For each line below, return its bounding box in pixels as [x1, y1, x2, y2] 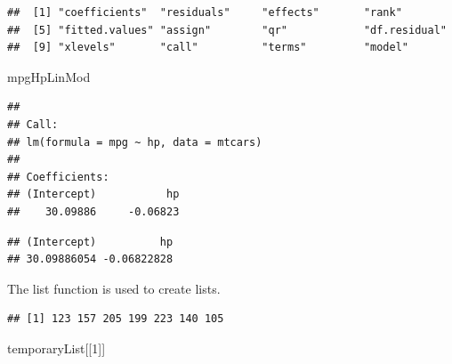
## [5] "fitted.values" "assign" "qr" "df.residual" [7, 23, 447, 36]
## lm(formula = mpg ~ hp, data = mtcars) [7, 135, 262, 149]
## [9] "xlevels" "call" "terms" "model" [7, 41, 409, 54]
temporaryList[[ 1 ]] [7, 338, 106, 357]
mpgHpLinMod [7, 67, 91, 85]
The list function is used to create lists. [7, 279, 221, 297]
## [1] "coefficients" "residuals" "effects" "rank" [7, 6, 402, 19]
